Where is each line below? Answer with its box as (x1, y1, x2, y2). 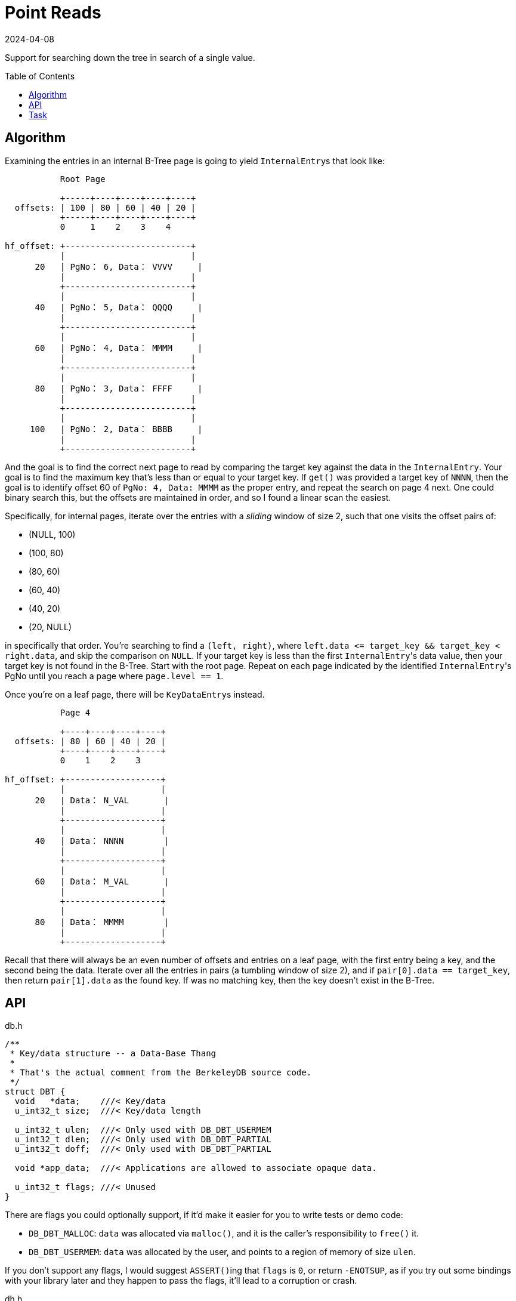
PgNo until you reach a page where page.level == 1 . (5, 670, 224, 681)
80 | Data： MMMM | (35, 917, 169, 927)
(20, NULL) (29, 621, 72, 632)
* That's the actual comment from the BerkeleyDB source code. (10, 1068, 312, 1078)
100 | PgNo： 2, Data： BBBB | (30, 424, 203, 434)
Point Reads (5, 2, 101, 23)
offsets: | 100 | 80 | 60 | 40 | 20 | (14, 202, 196, 212)
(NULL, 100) (29, 529, 76, 539)
